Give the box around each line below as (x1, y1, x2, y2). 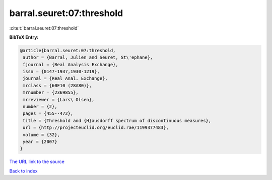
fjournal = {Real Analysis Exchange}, (23, 62, 118, 67)
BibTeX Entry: (9, 34, 39, 40)
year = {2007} (23, 139, 57, 144)
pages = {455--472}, (23, 111, 74, 116)
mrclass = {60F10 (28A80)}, (23, 83, 92, 88)
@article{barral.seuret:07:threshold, (20, 48, 116, 53)
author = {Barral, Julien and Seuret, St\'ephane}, (23, 55, 153, 60)
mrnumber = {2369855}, (23, 90, 79, 95)
